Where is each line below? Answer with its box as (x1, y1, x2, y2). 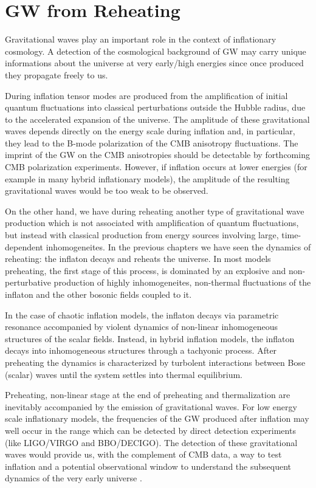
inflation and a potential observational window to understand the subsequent (5, 459, 292, 472)
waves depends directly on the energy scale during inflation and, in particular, (5, 125, 295, 137)
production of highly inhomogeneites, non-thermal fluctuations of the (53, 276, 311, 289)
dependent (5, 240, 44, 253)
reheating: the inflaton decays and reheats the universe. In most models (5, 252, 271, 265)
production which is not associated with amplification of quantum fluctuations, (5, 216, 299, 229)
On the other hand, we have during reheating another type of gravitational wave (5, 204, 304, 217)
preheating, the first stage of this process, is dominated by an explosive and (5, 264, 286, 277)
